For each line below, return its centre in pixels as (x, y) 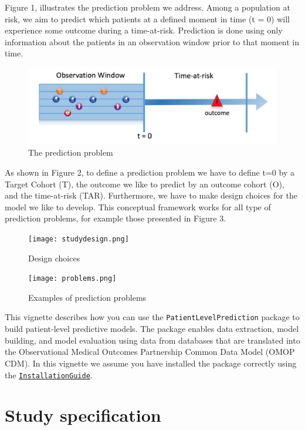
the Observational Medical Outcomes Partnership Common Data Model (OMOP (150, 352)
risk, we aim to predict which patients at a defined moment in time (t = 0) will (147, 19)
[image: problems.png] (72, 279)
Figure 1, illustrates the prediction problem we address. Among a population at (148, 7)
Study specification (83, 415)
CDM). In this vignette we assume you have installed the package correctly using (151, 363)
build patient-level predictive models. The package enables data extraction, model (152, 329)
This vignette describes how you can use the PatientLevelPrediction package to (152, 317)
